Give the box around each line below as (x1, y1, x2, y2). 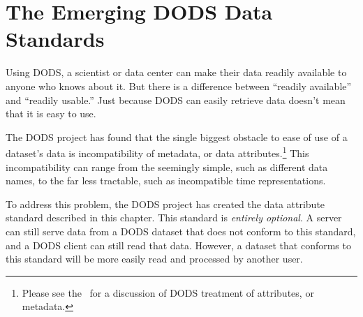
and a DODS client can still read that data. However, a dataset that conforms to (6, 237, 351, 252)
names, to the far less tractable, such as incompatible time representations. (6, 173, 326, 188)
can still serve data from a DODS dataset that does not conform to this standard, (6, 223, 356, 238)
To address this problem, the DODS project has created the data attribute (6, 196, 325, 211)
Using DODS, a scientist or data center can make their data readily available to (6, 65, 347, 80)
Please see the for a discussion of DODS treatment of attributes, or (22, 285, 314, 300)
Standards (6, 24, 105, 53)
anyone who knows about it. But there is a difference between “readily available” (6, 78, 352, 93)
